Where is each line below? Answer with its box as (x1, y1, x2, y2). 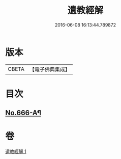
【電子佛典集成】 (29, 66, 70, 73)
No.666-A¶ (5, 109, 42, 117)
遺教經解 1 (5, 148, 26, 154)
